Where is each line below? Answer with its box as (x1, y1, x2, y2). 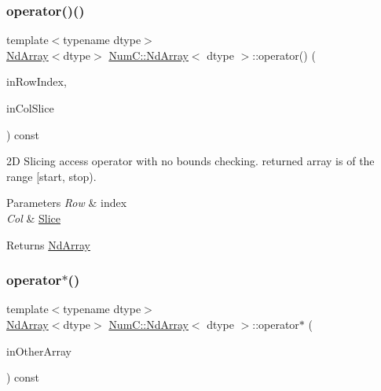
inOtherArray (6, 342, 71, 359)
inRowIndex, (6, 73, 67, 90)
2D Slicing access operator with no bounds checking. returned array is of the (6, 153, 375, 169)
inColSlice (6, 100, 54, 116)
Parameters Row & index (6, 194, 127, 211)
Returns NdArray (6, 236, 90, 253)
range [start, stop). (6, 168, 97, 184)
